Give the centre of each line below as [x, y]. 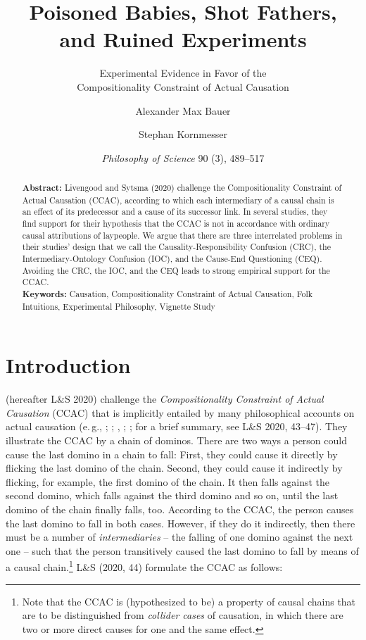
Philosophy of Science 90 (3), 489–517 [183, 157]
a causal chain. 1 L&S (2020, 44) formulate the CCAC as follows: [144, 566]
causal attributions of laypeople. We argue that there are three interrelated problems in [182, 235]
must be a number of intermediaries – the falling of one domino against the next [179, 537]
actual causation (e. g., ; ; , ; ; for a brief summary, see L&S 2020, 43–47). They [177, 426]
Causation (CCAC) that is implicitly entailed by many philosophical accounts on [180, 412]
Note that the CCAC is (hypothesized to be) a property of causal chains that [189, 601]
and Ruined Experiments [183, 39]
